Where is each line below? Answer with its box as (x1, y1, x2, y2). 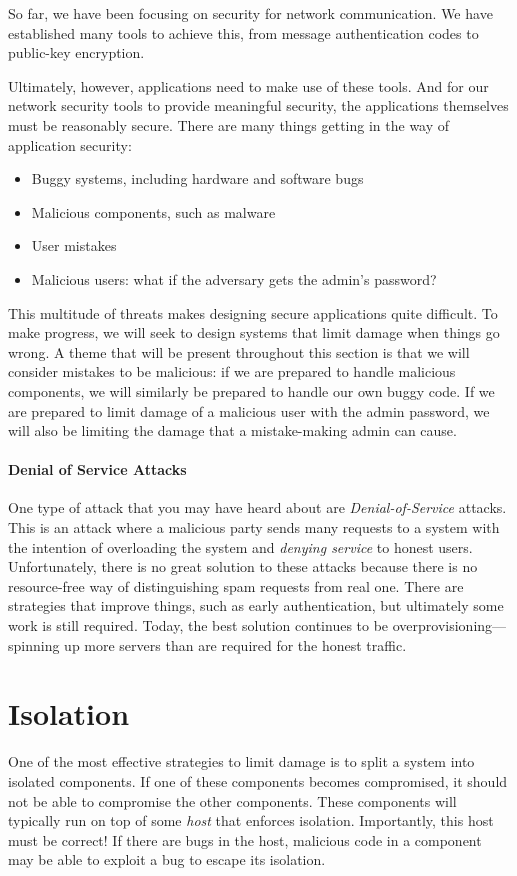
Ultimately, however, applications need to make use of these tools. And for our (8, 75, 489, 96)
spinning (8, 634, 60, 655)
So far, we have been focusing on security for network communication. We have (8, 3, 493, 23)
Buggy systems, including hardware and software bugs (31, 168, 364, 189)
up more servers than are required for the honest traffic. (64, 634, 407, 655)
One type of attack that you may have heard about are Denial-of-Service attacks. (8, 497, 507, 518)
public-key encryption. (8, 42, 145, 63)
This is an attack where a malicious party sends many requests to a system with (8, 517, 500, 538)
